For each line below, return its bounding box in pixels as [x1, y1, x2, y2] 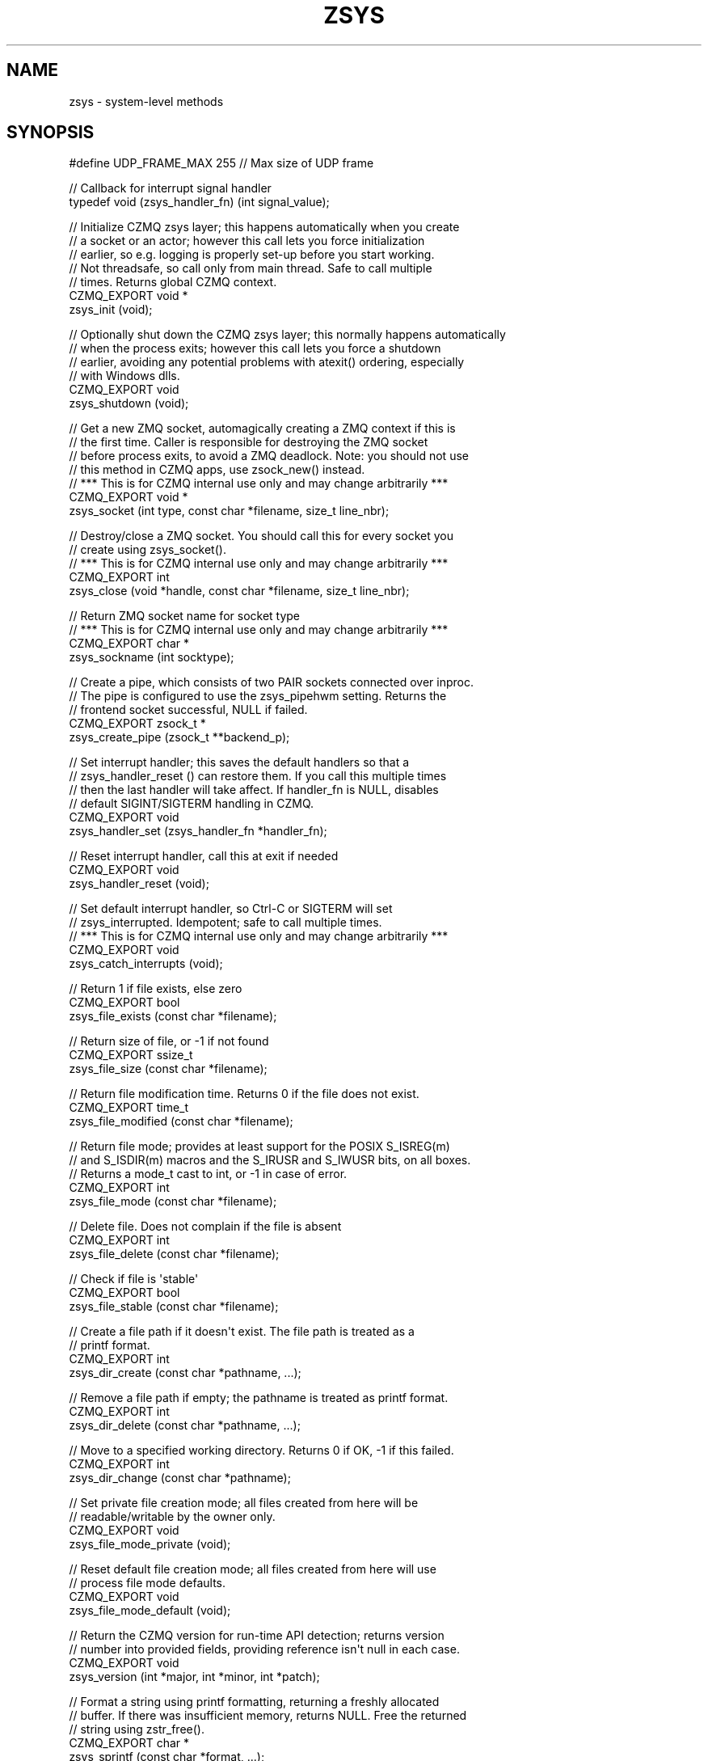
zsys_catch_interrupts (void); [69, 957, 223, 971]
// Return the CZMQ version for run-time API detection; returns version [69, 1628, 445, 1643]
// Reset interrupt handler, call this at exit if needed [69, 849, 339, 864]
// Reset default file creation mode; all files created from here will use [69, 1562, 436, 1577]
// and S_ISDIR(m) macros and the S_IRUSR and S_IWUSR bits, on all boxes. [69, 1153, 471, 1168]
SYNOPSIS [6, 122, 95, 143]
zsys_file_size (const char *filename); [69, 1062, 268, 1076]
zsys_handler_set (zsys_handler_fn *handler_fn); [69, 824, 327, 838]
